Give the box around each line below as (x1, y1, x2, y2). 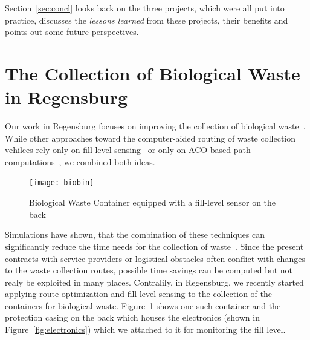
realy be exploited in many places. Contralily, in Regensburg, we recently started (5, 275, 304, 288)
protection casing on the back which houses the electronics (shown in (5, 311, 260, 324)
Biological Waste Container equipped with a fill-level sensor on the (29, 196, 276, 209)
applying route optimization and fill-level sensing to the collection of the (5, 287, 272, 300)
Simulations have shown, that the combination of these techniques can (5, 228, 265, 241)
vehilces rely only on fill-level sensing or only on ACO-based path (5, 143, 251, 156)
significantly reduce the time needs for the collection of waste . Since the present (5, 240, 304, 252)
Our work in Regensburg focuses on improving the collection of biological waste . (5, 120, 306, 132)
